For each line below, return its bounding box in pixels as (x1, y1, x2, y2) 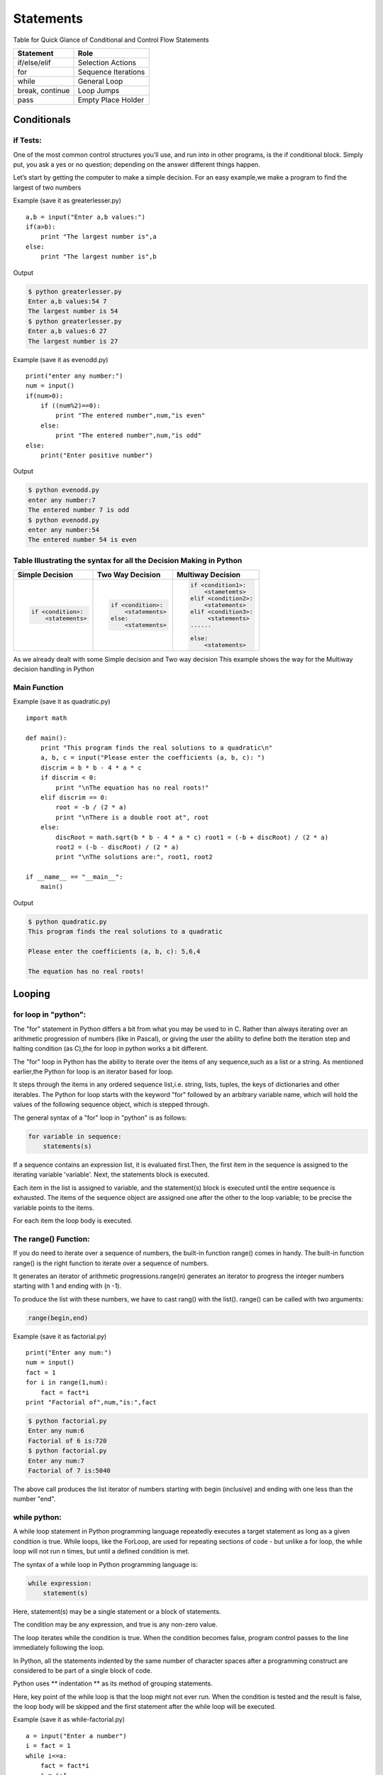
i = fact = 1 (26, 1742, 71, 1750)
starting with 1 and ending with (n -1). (13, 1282, 122, 1290)
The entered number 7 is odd (28, 506, 130, 514)
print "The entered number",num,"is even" (55, 412, 206, 420)
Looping (13, 988, 50, 1000)
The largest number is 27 (28, 337, 118, 345)
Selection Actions (77, 58, 137, 67)
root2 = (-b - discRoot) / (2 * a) (55, 843, 179, 851)
